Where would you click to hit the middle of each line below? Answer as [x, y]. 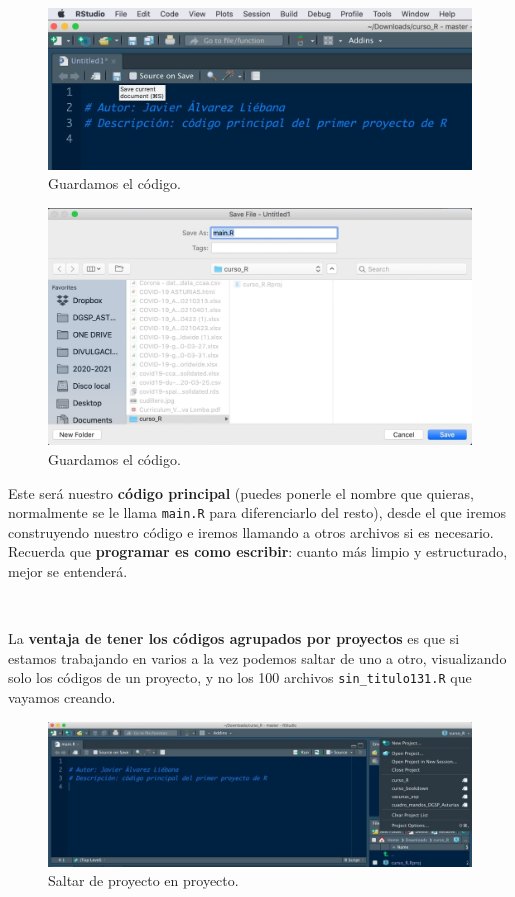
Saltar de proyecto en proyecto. [143, 880]
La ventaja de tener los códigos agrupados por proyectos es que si [234, 638]
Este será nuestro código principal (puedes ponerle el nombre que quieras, [241, 492]
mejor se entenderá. [68, 570]
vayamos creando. [62, 696]
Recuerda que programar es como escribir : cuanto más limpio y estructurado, [258, 551]
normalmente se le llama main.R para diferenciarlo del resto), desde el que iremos [257, 512]
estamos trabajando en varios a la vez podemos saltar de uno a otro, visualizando [257, 657]
